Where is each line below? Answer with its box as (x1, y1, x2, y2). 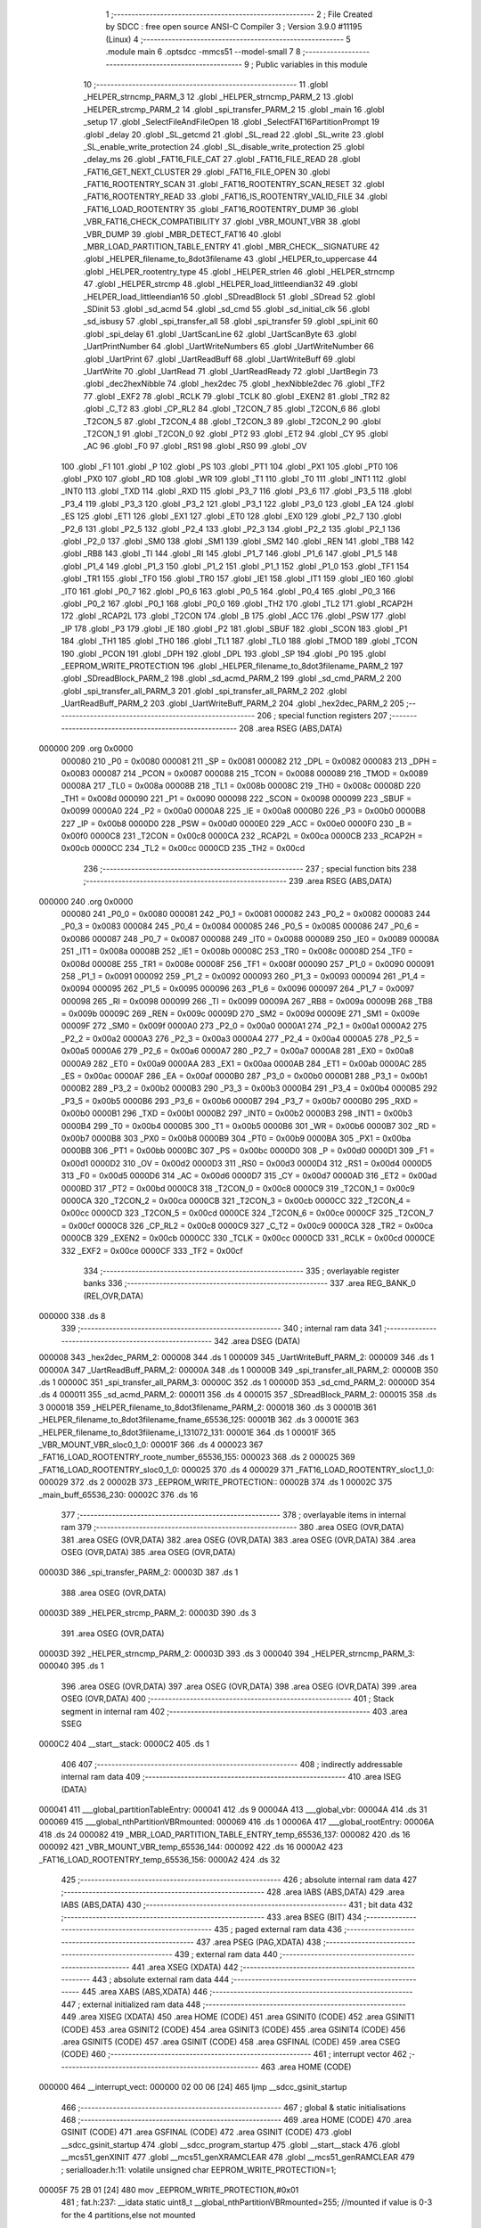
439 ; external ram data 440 (174, 1949, 278, 1960)
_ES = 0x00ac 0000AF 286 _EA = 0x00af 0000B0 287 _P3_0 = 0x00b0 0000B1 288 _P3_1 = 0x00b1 (61, 1070, 428, 1082)
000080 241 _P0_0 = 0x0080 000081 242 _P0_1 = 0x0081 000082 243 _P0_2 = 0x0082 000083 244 (61, 908, 431, 919)
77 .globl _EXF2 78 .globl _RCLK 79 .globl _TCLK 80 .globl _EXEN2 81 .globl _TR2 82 (83, 390, 391, 401)
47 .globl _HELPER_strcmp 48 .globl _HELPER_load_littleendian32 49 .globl (83, 279, 358, 290)
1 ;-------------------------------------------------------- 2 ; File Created (105, 9, 373, 20)
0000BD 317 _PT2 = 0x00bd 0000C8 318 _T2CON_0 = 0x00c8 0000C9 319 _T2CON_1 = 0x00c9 (61, 1183, 415, 1193)
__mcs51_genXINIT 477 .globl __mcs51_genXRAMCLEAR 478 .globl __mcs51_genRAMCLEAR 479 (61, 2152, 415, 2163)
